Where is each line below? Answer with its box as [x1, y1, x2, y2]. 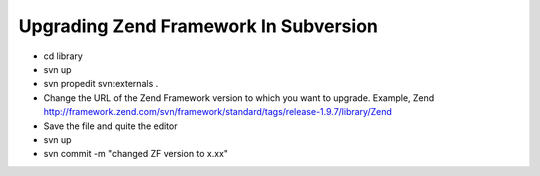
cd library [43, 50, 84, 62]
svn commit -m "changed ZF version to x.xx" [43, 148, 229, 160]
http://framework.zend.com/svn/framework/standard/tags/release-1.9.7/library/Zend [43, 106, 392, 118]
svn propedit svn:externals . [43, 78, 159, 90]
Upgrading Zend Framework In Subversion [18, 15, 379, 37]
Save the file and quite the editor [43, 120, 178, 132]
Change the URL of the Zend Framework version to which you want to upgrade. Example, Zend [43, 91, 435, 104]
